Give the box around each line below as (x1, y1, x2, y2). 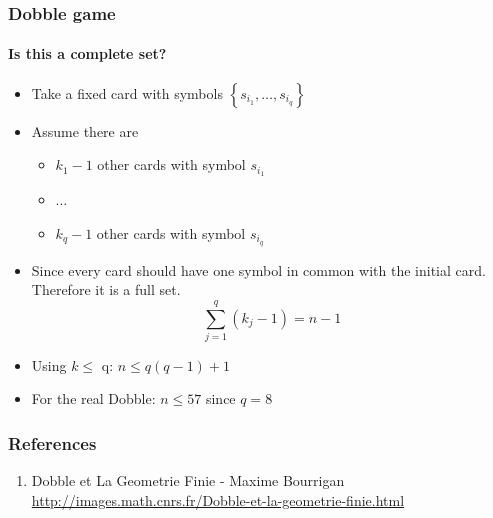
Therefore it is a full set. (31, 279, 181, 300)
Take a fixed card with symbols (31, 82, 223, 103)
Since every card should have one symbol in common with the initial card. (31, 259, 486, 280)
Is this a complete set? (8, 43, 167, 64)
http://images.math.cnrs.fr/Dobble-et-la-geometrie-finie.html (31, 489, 405, 510)
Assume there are (31, 120, 139, 141)
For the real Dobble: (31, 388, 156, 409)
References (8, 430, 97, 455)
